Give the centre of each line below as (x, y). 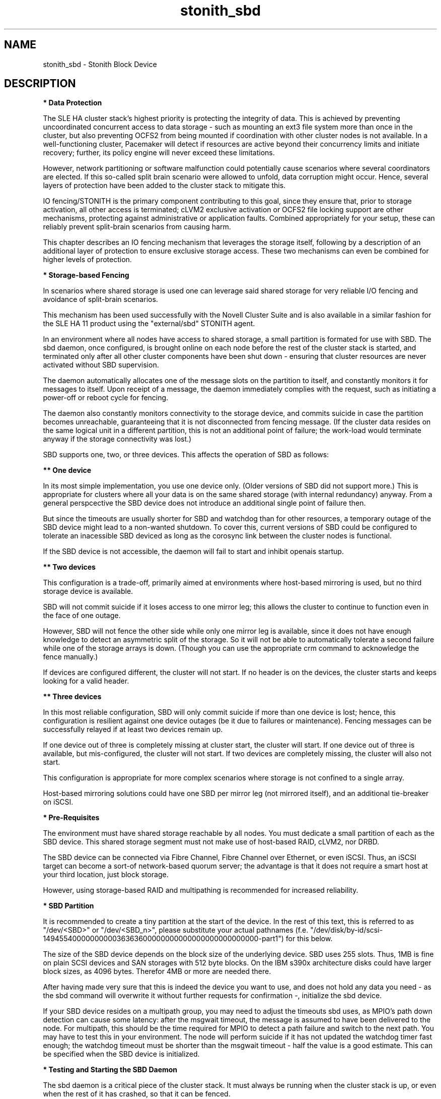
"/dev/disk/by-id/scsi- (347, 930)
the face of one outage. (82, 616)
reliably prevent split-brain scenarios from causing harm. (137, 227)
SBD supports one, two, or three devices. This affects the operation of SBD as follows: (186, 455)
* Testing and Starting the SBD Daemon (110, 1070)
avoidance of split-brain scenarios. (100, 299)
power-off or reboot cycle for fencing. (106, 398)
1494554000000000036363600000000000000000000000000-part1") (163, 939)
